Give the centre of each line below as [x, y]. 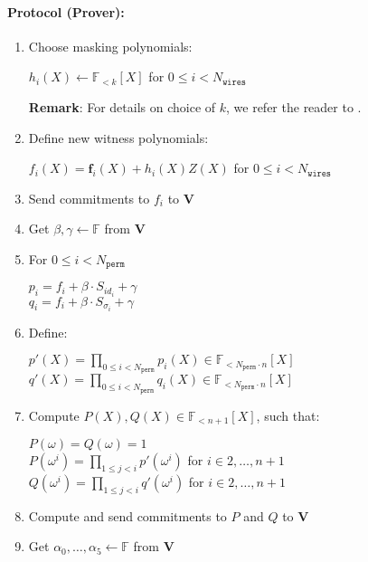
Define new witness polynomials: [118, 137]
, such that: [288, 415]
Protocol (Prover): [66, 11]
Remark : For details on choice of [122, 106]
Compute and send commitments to [127, 515]
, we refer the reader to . [294, 106]
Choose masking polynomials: [110, 46]
